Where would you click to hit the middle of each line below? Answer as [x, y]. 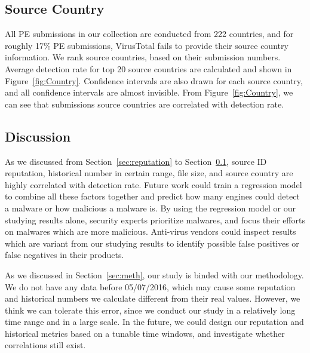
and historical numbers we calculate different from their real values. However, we [153, 298]
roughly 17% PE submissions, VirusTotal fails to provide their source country [147, 45]
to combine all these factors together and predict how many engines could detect [152, 196]
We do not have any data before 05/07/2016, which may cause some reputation [150, 286]
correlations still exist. [45, 345]
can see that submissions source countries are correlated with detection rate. [144, 104]
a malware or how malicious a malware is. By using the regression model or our [150, 208]
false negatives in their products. [65, 255]
